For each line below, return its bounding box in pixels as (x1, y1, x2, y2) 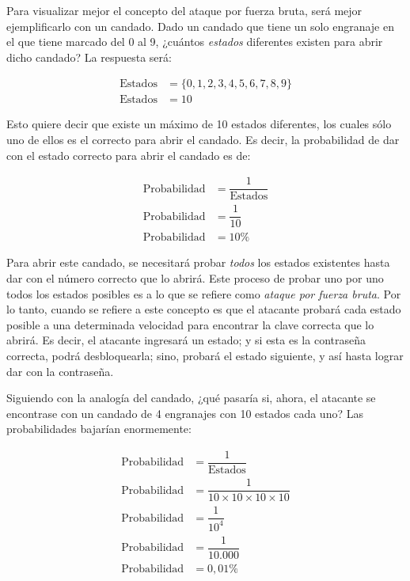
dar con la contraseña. (6, 363, 114, 379)
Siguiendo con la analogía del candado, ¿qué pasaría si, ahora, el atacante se (6, 389, 376, 406)
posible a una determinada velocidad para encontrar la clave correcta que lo (6, 316, 374, 332)
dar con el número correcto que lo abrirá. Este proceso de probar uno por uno (6, 270, 384, 287)
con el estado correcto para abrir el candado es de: (6, 146, 251, 163)
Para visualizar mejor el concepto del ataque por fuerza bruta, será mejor (6, 2, 363, 18)
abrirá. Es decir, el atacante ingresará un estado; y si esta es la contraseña (6, 332, 366, 348)
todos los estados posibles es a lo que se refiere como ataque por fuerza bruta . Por (6, 285, 401, 302)
